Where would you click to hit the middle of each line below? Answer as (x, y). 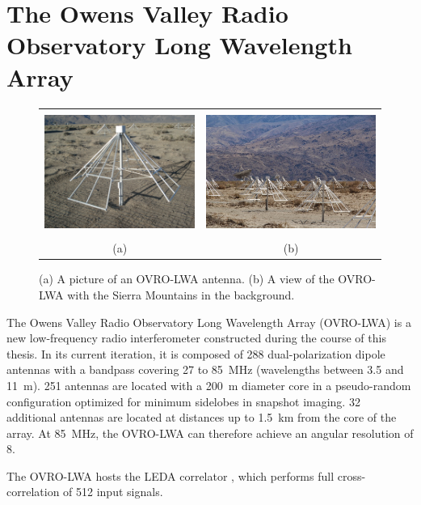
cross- (352, 475)
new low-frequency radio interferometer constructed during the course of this (196, 338)
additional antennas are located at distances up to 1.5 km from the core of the (202, 417)
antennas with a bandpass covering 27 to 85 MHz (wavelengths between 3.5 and (205, 369)
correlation (33, 492)
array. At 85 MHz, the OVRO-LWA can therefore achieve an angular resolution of (210, 433)
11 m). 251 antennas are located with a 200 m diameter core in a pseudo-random (209, 385)
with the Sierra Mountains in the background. (181, 294)
